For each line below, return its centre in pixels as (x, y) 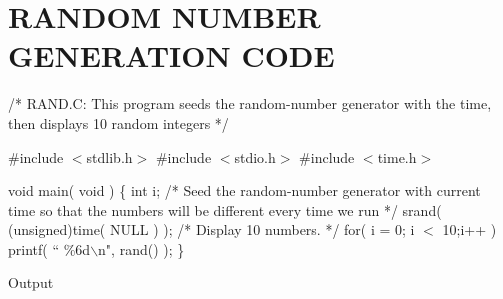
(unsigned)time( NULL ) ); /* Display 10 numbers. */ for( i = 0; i (211, 229)
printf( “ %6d (49, 248)
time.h (397, 156)
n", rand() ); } (141, 248)
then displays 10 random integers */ (118, 122)
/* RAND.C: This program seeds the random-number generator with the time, (250, 103)
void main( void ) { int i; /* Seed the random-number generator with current (244, 190)
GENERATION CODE (171, 55)
